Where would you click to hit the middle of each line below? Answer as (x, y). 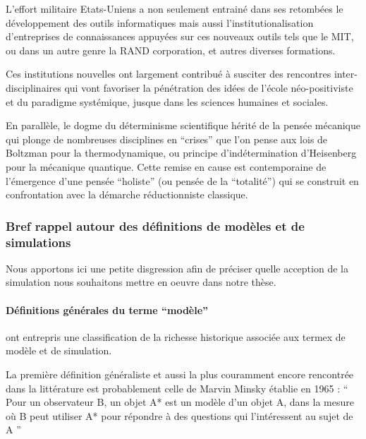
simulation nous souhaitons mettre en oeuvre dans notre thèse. (141, 282)
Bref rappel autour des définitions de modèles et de (155, 225)
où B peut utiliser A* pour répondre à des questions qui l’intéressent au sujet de (179, 415)
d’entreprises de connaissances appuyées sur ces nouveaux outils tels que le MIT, (180, 36)
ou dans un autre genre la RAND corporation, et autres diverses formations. (171, 50)
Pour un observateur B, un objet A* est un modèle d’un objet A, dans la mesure (180, 402)
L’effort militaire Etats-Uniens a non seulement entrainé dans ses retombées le (175, 8)
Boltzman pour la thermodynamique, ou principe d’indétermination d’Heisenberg (181, 153)
